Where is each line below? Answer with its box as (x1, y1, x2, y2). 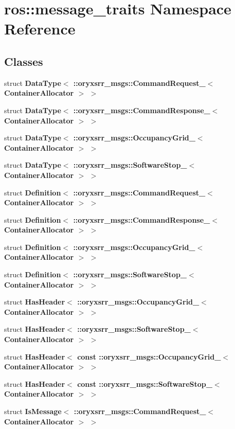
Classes (4, 53, 43, 69)
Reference (4, 18, 76, 39)
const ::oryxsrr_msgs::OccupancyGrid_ (77, 351, 221, 362)
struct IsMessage (4, 406, 62, 417)
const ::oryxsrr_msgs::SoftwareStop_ (77, 378, 212, 389)
